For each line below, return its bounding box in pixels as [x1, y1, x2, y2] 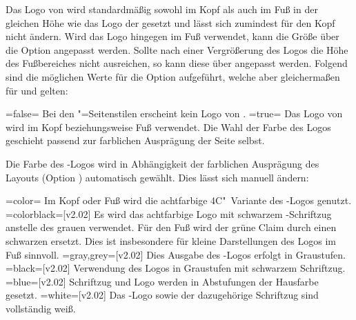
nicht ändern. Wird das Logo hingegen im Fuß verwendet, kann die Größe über [6, 29, 339, 43]
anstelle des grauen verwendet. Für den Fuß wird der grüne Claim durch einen [6, 220, 337, 234]
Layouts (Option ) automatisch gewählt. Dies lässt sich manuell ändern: [6, 170, 309, 184]
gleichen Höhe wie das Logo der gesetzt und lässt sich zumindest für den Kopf [6, 15, 335, 30]
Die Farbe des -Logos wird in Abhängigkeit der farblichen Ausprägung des [6, 156, 319, 170]
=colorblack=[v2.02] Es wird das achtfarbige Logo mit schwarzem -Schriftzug [6, 206, 332, 221]
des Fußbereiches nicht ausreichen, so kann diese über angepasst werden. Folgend [6, 56, 348, 70]
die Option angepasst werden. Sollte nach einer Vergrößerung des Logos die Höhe [6, 42, 348, 57]
